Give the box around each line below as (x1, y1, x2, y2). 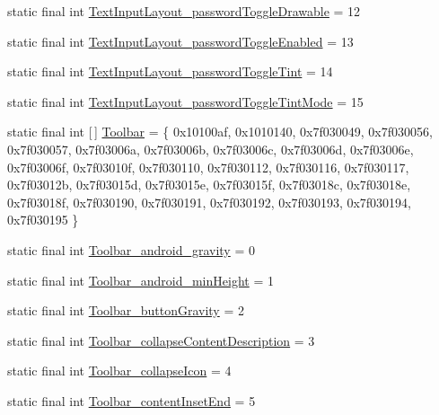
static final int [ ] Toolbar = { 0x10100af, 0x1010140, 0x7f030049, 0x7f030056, (7, 122, 433, 141)
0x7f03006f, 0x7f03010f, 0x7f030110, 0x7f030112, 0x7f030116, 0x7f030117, (7, 157, 409, 176)
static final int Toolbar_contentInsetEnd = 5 (7, 391, 256, 410)
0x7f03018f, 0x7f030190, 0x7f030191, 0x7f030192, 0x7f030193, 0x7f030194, (7, 192, 412, 211)
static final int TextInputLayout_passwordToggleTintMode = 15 (7, 92, 364, 110)
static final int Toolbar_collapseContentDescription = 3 (7, 331, 315, 349)
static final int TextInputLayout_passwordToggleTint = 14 (7, 62, 333, 81)
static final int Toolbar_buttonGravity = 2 (7, 301, 244, 320)
